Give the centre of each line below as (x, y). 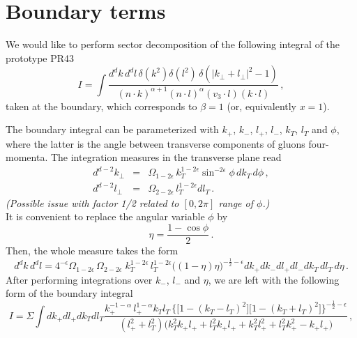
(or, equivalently (262, 106)
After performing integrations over (79, 279)
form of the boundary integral (69, 293)
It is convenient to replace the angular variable (105, 216)
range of (236, 202)
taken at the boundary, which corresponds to (101, 106)
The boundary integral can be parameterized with (112, 129)
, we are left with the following (274, 279)
